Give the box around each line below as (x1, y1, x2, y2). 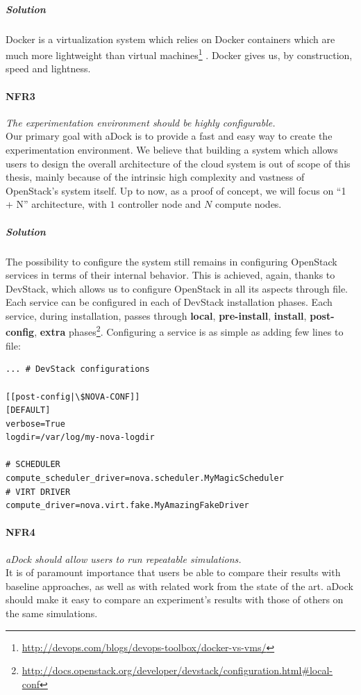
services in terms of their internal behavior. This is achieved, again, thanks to (6, 268, 335, 282)
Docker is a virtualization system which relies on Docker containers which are (6, 31, 335, 46)
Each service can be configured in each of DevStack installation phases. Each (6, 295, 333, 309)
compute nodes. (215, 197, 282, 211)
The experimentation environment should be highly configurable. (6, 115, 276, 129)
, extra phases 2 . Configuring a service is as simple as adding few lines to (34, 322, 344, 339)
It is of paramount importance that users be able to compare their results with (6, 565, 341, 580)
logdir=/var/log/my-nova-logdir (6, 432, 155, 443)
